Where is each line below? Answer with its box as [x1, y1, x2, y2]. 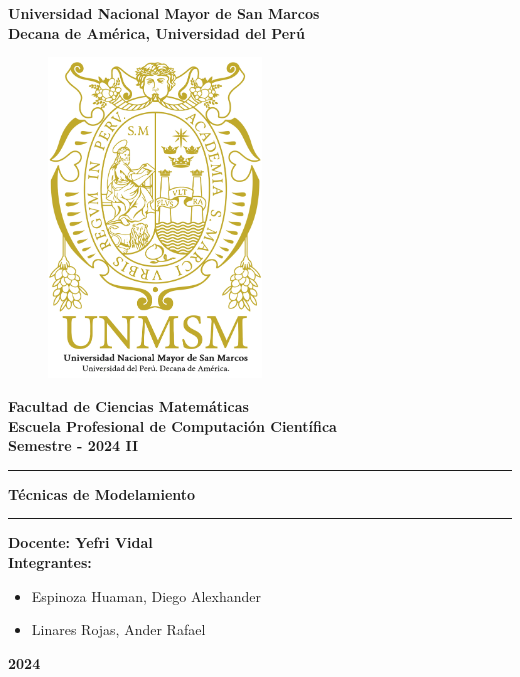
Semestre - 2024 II [8, 435, 139, 456]
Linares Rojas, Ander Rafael [31, 619, 206, 640]
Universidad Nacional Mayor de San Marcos [8, 3, 320, 23]
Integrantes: [8, 552, 92, 572]
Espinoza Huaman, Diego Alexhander [31, 585, 261, 606]
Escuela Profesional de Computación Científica [8, 415, 337, 436]
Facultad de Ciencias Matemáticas [8, 396, 249, 417]
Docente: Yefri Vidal [8, 532, 153, 553]
